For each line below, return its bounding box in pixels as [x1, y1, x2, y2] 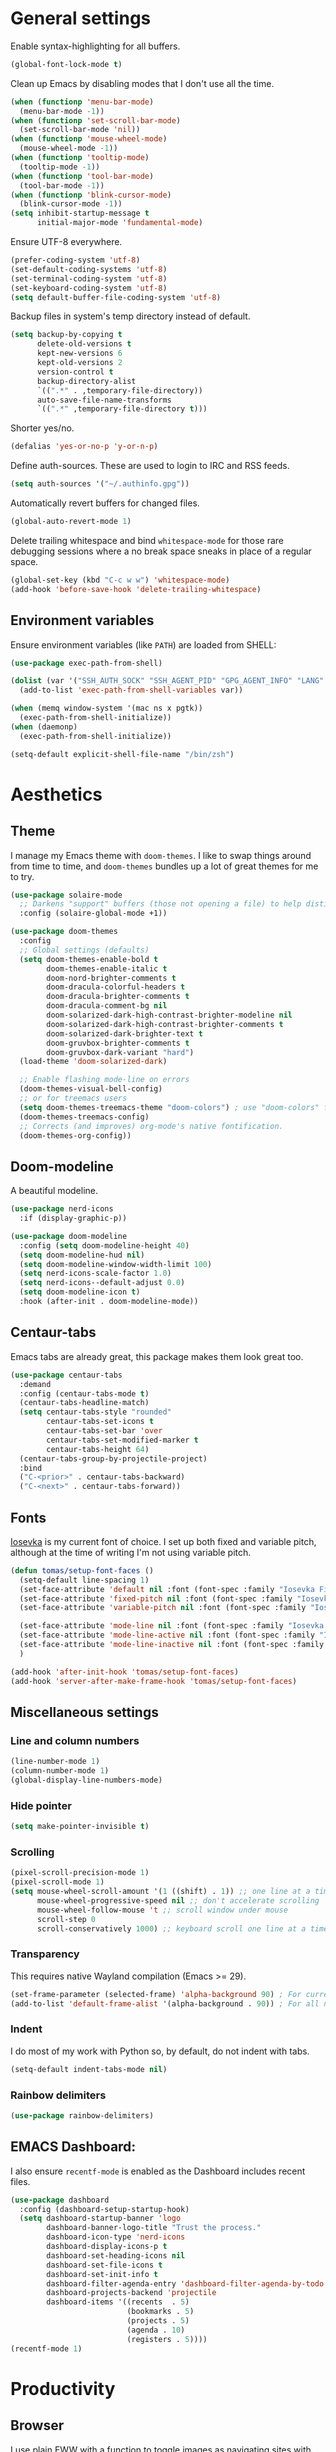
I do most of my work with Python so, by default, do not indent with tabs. [10, 2045, 310, 2057]
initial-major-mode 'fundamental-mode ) [36, 218, 203, 228]
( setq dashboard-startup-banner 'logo [19, 2213, 182, 2224]
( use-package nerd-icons [10, 1204, 114, 1214]
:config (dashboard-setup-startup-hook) [19, 2204, 190, 2214]
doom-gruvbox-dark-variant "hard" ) [46, 1047, 195, 1057]
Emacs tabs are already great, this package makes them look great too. [10, 1350, 304, 1362]
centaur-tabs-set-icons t [46, 1417, 155, 1427]
